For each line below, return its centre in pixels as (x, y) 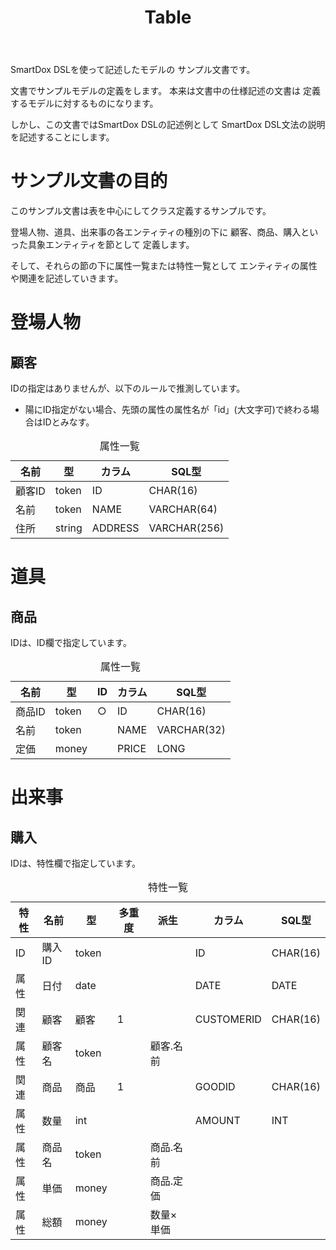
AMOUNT (217, 1121)
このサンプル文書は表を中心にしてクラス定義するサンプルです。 (141, 211)
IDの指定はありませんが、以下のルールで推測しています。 (128, 388)
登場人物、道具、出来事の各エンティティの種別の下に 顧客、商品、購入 (156, 232)
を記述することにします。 (62, 137)
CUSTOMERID (228, 1019)
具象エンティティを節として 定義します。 (111, 245)
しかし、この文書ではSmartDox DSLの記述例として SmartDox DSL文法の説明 (168, 125)
